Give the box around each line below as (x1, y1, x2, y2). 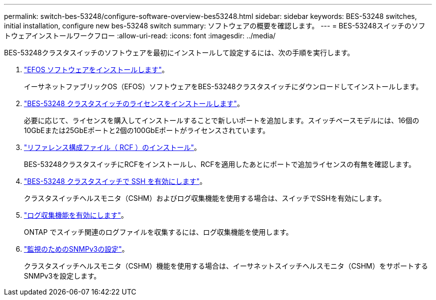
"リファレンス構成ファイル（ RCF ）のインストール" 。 (24, 143, 201, 151)
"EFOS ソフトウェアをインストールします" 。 (24, 65, 169, 74)
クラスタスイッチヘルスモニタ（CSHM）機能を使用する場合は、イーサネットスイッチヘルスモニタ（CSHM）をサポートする (24, 262, 428, 270)
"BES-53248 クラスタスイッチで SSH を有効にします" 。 (24, 177, 207, 185)
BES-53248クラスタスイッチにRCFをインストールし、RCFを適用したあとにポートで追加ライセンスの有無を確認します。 (24, 160, 416, 168)
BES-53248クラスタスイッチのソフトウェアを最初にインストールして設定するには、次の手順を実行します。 (4, 48, 354, 57)
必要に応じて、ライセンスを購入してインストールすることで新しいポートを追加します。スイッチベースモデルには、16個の (24, 116, 420, 125)
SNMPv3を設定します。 (24, 272, 101, 280)
